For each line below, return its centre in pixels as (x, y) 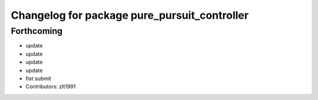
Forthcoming (37, 31)
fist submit (38, 78)
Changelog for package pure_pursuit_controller (130, 15)
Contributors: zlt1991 (51, 87)
